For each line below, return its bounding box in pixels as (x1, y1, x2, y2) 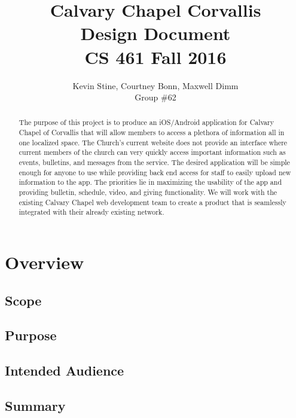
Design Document (80, 21, 231, 45)
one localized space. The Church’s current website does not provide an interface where (19, 137, 288, 147)
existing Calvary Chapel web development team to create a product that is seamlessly (19, 197, 286, 207)
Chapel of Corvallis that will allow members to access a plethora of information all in (19, 127, 285, 138)
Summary (5, 396, 66, 414)
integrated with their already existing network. (19, 207, 164, 217)
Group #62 (135, 91, 176, 103)
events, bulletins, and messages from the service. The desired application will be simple (19, 157, 290, 167)
